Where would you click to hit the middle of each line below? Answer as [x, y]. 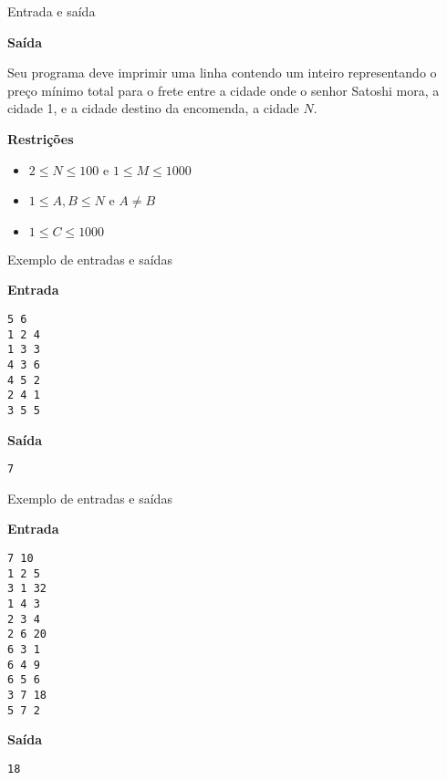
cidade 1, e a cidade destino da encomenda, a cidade [153, 108]
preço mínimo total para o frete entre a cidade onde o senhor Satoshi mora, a [223, 90]
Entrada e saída [52, 11]
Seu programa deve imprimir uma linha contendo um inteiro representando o [222, 73]
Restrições [41, 138]
